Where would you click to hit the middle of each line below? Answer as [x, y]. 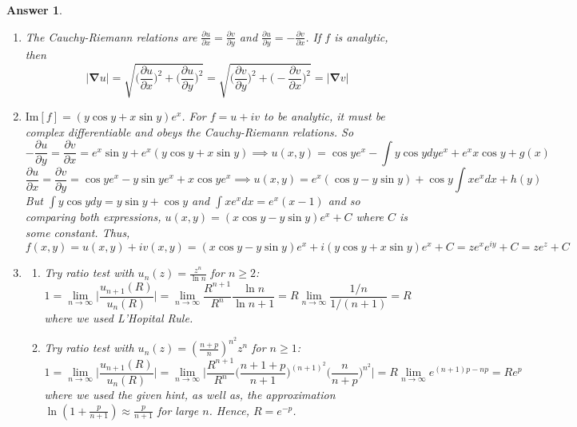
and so [344, 201]
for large [178, 410]
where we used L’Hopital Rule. [119, 317]
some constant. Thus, [78, 232]
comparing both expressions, [93, 217]
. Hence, [229, 410]
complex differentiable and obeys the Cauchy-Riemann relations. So [189, 131]
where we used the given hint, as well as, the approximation [190, 395]
